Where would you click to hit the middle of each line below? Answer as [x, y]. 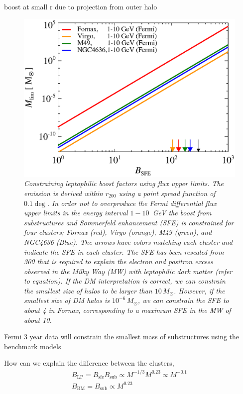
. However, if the [199, 290]
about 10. [38, 320]
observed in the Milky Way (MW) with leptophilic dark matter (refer [128, 271]
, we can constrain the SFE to [183, 300]
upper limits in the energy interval [76, 213]
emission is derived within [63, 193]
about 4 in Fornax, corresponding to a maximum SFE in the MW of [127, 310]
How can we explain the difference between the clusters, [89, 363]
